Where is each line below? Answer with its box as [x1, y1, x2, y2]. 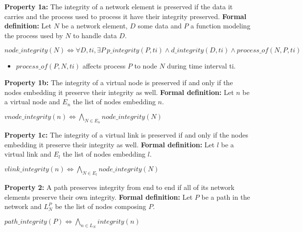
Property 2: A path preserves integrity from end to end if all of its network [4, 182, 234, 192]
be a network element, [61, 21, 128, 31]
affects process [82, 61, 126, 71]
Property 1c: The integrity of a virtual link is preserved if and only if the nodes [4, 129, 248, 139]
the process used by [4, 30, 63, 40]
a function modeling [190, 21, 251, 31]
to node [134, 61, 157, 71]
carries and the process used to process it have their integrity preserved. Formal [4, 11, 247, 21]
